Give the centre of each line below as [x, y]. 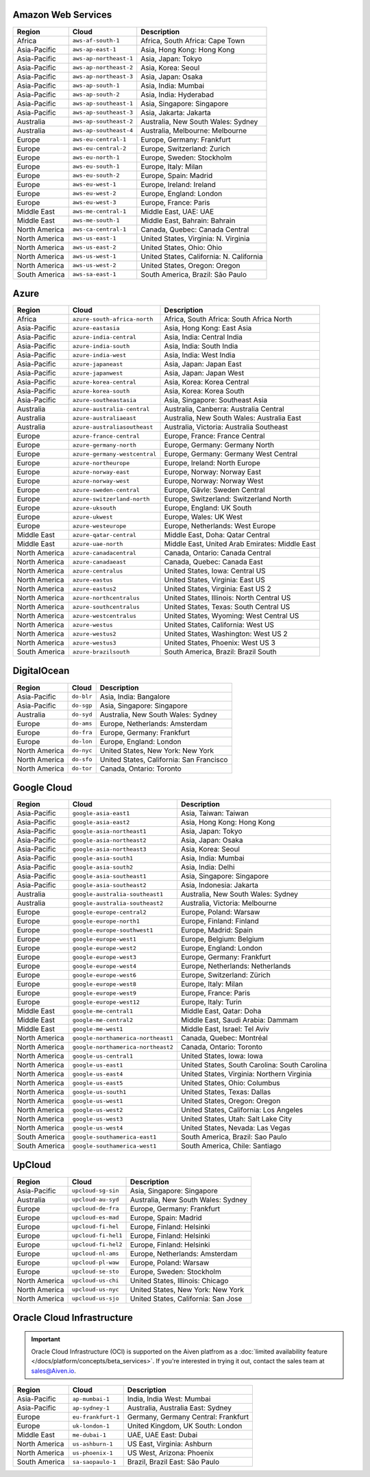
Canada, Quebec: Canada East [213, 562]
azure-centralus [98, 571]
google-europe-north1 [106, 921]
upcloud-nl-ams [96, 1254]
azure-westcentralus [104, 616]
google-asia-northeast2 [109, 840]
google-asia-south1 [103, 858]
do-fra [82, 733]
